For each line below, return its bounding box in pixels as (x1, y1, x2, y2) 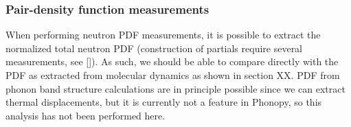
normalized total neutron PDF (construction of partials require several (5, 41, 303, 55)
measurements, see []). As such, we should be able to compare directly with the (5, 54, 339, 69)
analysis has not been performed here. (5, 108, 166, 122)
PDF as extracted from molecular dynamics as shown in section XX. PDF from (5, 68, 340, 82)
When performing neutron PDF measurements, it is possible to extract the (5, 27, 321, 42)
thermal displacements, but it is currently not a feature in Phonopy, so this (5, 95, 322, 109)
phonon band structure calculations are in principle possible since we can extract (5, 81, 346, 95)
